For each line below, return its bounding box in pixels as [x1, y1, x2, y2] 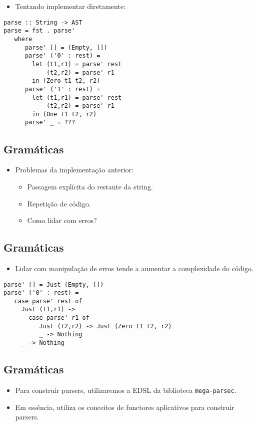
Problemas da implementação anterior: [15, 164, 133, 175]
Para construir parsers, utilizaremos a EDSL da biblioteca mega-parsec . [15, 384, 236, 395]
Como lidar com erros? [27, 215, 97, 226]
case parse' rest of [14, 297, 82, 305]
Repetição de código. [27, 198, 91, 208]
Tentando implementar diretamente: [15, 1, 125, 11]
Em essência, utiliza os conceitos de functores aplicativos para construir [15, 401, 234, 412]
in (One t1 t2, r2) [32, 110, 97, 118]
